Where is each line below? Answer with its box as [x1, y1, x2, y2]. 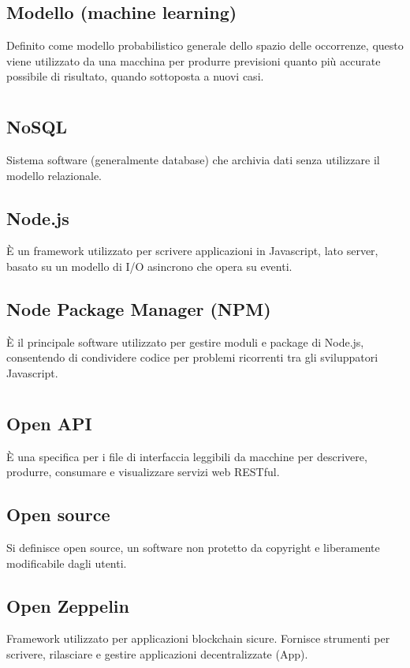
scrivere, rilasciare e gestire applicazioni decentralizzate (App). [6, 645, 308, 662]
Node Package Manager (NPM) [6, 296, 271, 321]
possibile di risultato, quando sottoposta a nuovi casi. [6, 68, 264, 84]
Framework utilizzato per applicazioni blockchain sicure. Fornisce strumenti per [6, 630, 390, 647]
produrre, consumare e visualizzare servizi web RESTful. [6, 463, 280, 480]
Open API [6, 411, 92, 435]
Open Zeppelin [6, 593, 129, 617]
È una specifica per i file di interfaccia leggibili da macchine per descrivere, [6, 448, 367, 464]
